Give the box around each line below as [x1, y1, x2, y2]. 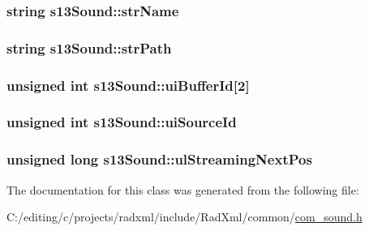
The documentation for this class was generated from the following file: [6, 181, 359, 198]
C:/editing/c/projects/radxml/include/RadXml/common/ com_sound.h [6, 208, 363, 225]
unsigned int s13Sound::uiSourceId [6, 112, 237, 132]
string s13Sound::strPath [6, 37, 172, 58]
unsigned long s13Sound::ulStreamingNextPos [6, 149, 312, 169]
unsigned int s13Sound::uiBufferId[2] [6, 75, 250, 95]
